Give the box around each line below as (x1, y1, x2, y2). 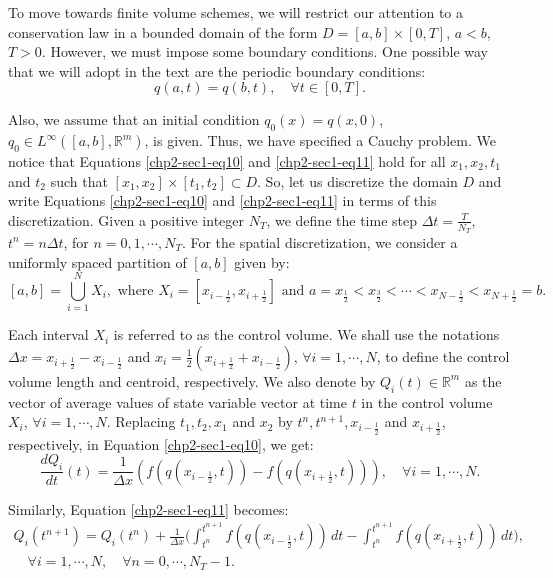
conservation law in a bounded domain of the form (8, 21, 318, 42)
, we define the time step (266, 209, 417, 230)
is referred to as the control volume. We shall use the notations (113, 324, 500, 345)
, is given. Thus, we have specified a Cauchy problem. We (144, 130, 496, 151)
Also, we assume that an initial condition (8, 109, 260, 130)
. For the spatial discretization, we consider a (181, 231, 458, 252)
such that (50, 170, 108, 191)
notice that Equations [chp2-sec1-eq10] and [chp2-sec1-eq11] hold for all (8, 150, 446, 171)
